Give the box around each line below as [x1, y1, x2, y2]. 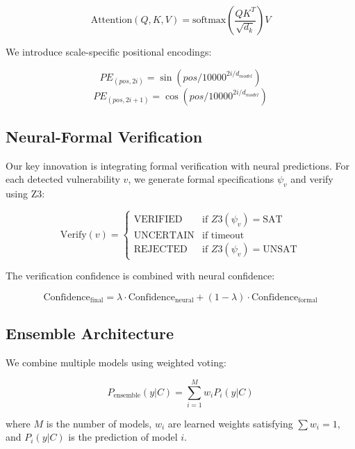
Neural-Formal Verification [6, 125, 203, 147]
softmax [192, 15, 226, 25]
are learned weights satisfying [167, 416, 293, 430]
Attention [90, 15, 133, 25]
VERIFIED [133, 215, 183, 225]
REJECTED [133, 245, 188, 255]
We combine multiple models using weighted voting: [6, 355, 226, 370]
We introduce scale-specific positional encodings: [6, 44, 212, 58]
